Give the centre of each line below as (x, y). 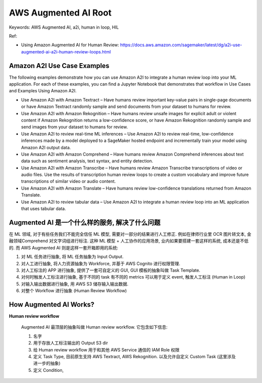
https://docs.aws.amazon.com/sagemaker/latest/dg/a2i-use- (181, 45)
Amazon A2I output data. (46, 147)
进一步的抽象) (47, 363)
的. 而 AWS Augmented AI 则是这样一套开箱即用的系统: (64, 247)
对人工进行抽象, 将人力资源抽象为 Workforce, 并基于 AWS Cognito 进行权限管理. (101, 263)
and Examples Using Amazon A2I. (43, 91)
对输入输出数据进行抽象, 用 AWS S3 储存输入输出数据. (75, 284)
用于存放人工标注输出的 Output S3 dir (71, 343)
